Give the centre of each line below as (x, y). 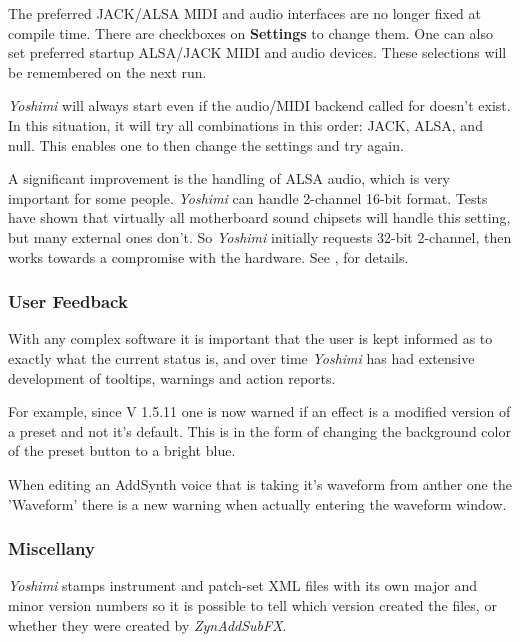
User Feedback (68, 301)
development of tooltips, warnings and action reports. (172, 377)
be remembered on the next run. (107, 71)
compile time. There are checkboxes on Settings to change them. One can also (250, 32)
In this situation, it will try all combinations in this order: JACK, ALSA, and (245, 124)
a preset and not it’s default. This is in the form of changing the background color (259, 430)
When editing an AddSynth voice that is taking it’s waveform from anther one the (260, 483)
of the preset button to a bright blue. (122, 450)
